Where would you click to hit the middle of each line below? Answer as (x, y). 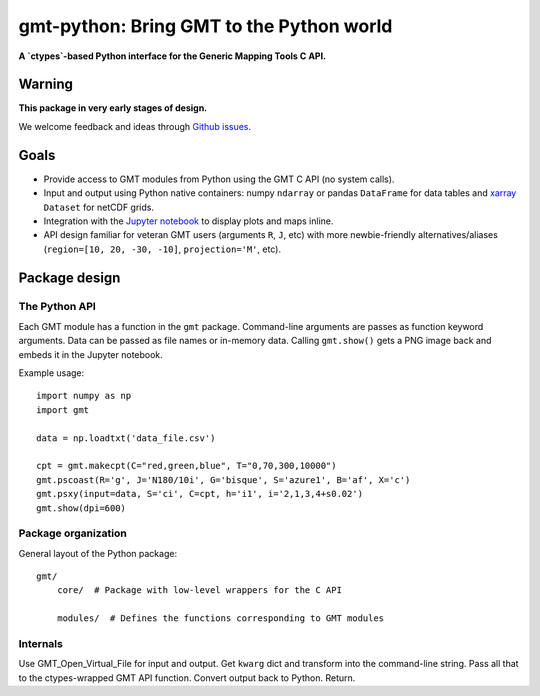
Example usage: (51, 373)
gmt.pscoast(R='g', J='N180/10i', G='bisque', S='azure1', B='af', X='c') (223, 479)
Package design (69, 277)
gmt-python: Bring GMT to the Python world (205, 26)
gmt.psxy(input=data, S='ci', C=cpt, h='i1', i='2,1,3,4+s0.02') (200, 494)
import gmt (63, 409)
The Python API (57, 307)
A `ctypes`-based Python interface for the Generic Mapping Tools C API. (172, 56)
